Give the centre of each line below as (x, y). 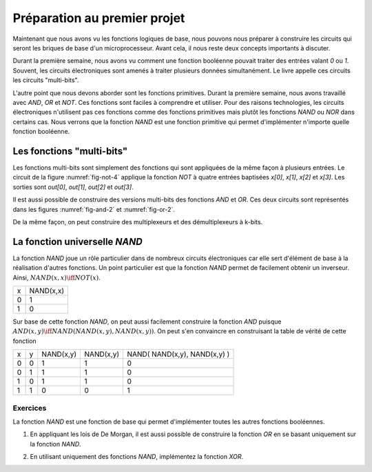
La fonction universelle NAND (77, 242)
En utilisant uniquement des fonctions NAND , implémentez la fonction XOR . (137, 457)
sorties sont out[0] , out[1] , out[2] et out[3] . (73, 187)
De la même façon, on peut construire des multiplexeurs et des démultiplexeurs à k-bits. (138, 222)
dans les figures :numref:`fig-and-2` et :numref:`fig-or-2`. (94, 209)
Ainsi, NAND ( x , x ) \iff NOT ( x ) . (57, 277)
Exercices (30, 408)
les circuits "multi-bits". (46, 80)
